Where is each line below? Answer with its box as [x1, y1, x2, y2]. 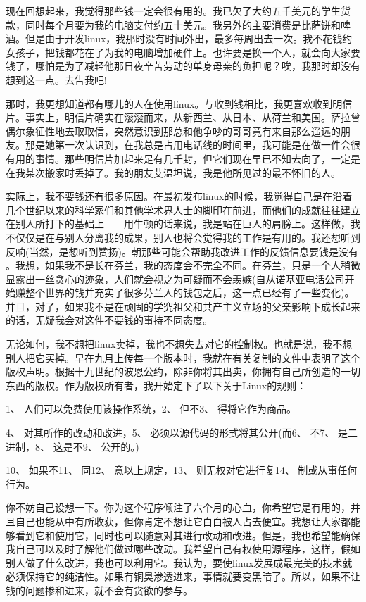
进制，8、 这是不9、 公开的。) [6, 439, 139, 453]
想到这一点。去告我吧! [6, 72, 107, 87]
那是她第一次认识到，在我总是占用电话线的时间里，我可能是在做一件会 [25, 137, 351, 152]
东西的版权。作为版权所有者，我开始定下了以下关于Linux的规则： [6, 377, 307, 392]
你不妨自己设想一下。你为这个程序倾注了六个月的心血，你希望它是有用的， [6, 500, 351, 515]
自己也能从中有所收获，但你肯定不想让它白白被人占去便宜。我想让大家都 [15, 514, 351, 528]
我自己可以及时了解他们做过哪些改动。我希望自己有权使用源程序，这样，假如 [6, 541, 360, 556]
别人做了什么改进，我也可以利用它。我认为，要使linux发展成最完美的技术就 [6, 555, 353, 570]
